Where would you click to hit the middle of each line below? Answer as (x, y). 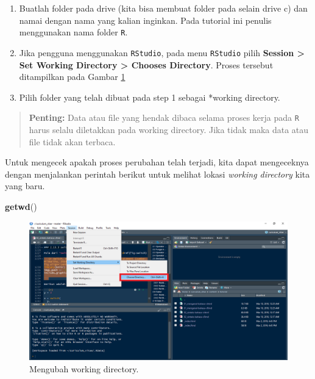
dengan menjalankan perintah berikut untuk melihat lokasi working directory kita (157, 174)
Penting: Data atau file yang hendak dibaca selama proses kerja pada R (164, 117)
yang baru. (25, 186)
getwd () (21, 206)
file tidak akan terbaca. (72, 141)
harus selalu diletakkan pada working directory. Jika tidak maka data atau (169, 129)
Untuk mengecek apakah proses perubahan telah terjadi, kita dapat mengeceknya (157, 162)
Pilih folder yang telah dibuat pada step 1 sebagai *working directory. (150, 97)
